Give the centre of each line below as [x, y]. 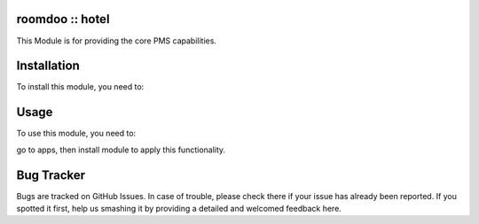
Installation [48, 66]
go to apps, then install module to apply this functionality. [121, 150]
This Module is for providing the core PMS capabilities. [117, 41]
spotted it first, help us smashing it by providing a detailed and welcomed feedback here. [179, 209]
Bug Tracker [51, 175]
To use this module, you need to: [76, 134]
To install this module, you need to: [80, 87]
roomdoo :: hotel [63, 19]
